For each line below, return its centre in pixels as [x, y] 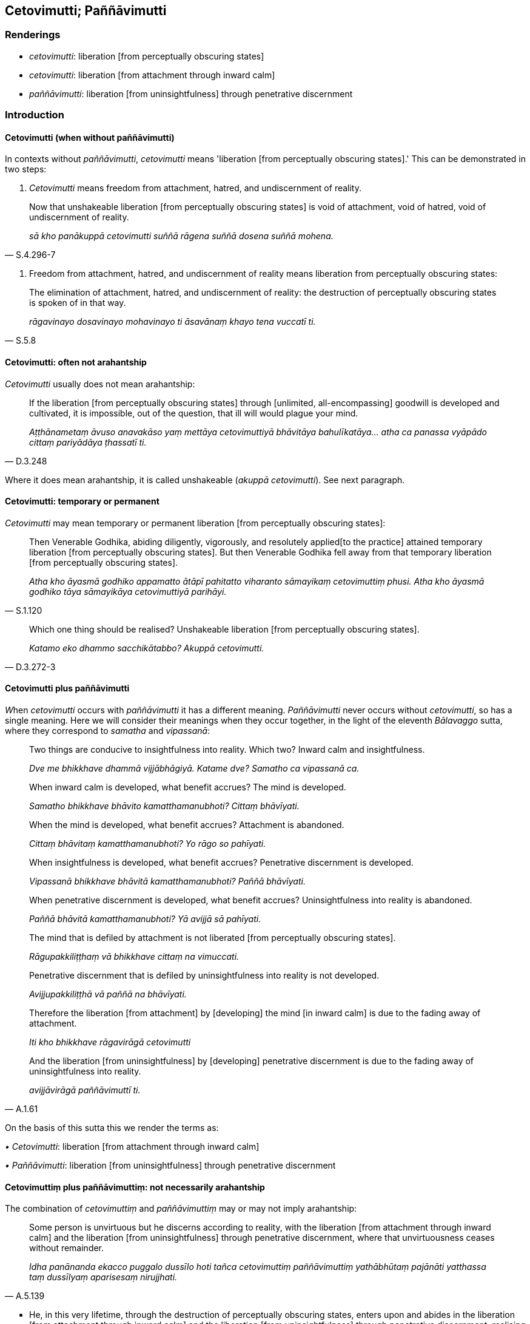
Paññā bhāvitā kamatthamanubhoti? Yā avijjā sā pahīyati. [145, 919]
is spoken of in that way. [78, 303]
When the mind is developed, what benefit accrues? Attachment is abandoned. [187, 825]
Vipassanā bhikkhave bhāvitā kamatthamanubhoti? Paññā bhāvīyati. [167, 881]
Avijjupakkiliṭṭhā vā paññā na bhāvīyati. [108, 994]
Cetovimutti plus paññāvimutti [67, 688]
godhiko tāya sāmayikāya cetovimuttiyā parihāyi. [128, 591]
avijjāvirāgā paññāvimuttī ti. [85, 1090]
